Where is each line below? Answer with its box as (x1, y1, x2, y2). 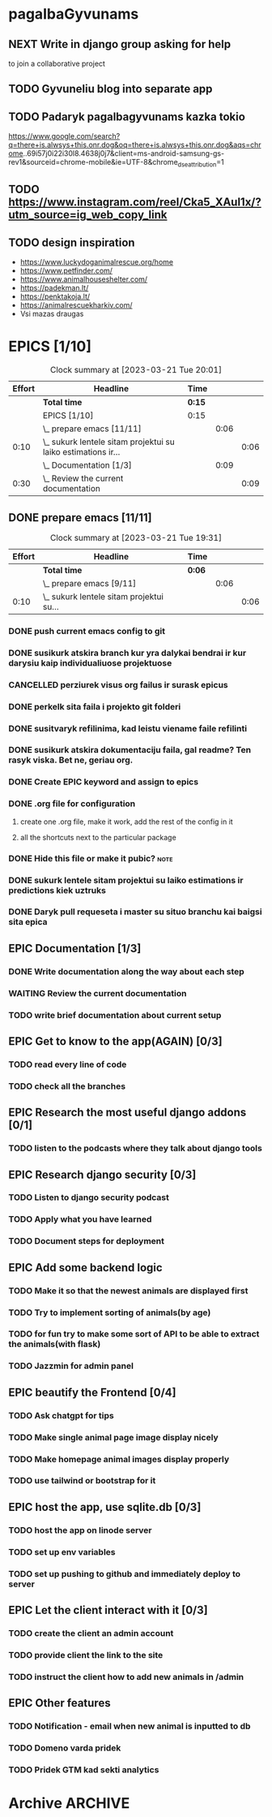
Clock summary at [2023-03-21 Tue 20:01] (49, 365, 223, 376)
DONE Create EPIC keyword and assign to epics (8, 776, 199, 788)
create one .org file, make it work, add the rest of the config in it (19, 817, 233, 826)
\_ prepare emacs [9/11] (42, 577, 137, 589)
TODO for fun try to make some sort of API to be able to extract (8, 1328, 260, 1340)
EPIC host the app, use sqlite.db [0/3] (8, 1500, 202, 1514)
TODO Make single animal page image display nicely (8, 1431, 219, 1443)
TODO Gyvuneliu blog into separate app (8, 82, 213, 96)
